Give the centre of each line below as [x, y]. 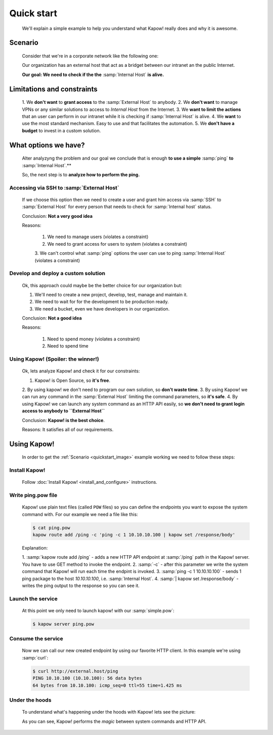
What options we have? [47, 145]
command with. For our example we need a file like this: [80, 514]
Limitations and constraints [54, 89]
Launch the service [34, 599]
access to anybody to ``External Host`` [63, 411]
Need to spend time [68, 346]
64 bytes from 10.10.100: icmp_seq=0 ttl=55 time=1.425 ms [107, 685]
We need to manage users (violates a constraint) [98, 237]
